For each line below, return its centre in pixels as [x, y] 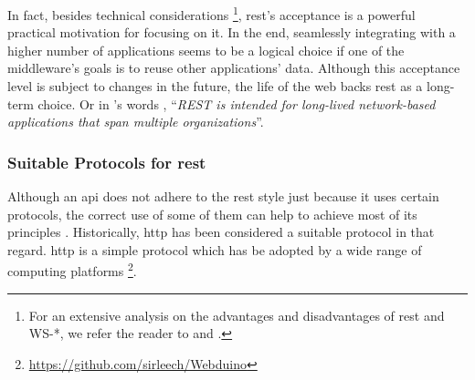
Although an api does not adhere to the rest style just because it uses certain [223, 196]
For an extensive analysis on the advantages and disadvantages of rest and [237, 315]
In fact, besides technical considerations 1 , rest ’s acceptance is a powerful [211, 13]
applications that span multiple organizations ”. [136, 122]
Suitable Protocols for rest [107, 162]
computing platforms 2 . [72, 270]
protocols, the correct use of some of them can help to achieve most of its [212, 214]
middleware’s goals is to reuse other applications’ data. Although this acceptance [234, 68]
